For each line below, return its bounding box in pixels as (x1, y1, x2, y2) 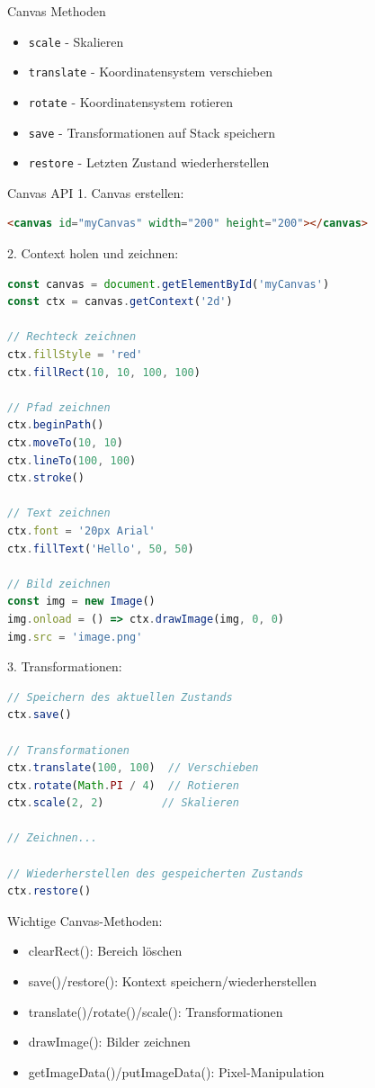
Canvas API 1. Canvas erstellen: (7, 183, 184, 202)
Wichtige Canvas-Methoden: (7, 911, 163, 930)
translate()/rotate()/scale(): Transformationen (28, 1002, 283, 1021)
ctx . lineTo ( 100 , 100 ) (7, 454, 137, 467)
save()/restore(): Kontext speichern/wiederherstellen (28, 972, 317, 991)
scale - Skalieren (28, 31, 124, 50)
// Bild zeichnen (7, 577, 111, 590)
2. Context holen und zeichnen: (7, 244, 179, 263)
